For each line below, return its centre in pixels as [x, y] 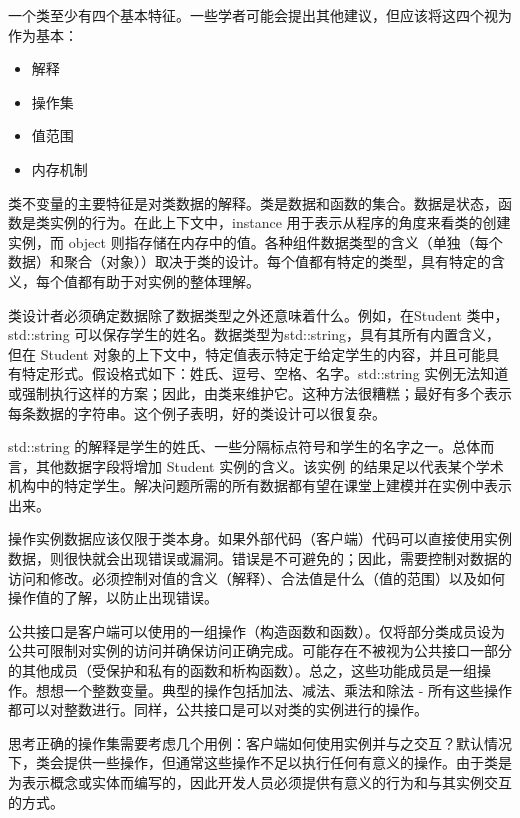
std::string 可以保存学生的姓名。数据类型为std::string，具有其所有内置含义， [254, 334]
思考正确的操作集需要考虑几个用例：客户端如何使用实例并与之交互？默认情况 [260, 742]
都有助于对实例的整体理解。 [168, 280]
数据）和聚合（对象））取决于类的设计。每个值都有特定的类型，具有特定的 [249, 261]
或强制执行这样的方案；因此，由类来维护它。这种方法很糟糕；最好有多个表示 [260, 392]
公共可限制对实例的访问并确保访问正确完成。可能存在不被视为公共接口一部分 [260, 650]
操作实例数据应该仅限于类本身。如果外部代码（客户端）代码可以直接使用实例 [260, 538]
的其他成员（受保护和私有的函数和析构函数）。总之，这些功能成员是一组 [242, 670]
